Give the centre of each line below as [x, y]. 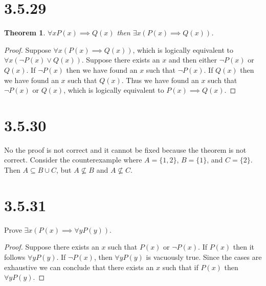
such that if [180, 267]
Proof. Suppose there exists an [52, 247]
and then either [193, 60]
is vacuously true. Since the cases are [204, 257]
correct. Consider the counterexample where [73, 160]
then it [244, 247]
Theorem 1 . [25, 33]
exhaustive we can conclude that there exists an [79, 267]
